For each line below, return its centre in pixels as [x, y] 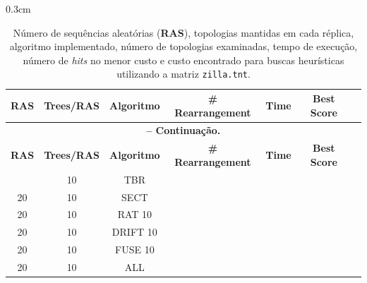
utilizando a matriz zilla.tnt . [183, 74]
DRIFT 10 [134, 232]
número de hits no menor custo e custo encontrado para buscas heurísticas [183, 60]
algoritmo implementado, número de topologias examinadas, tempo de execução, [183, 46]
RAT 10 [135, 214]
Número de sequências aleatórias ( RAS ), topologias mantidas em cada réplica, [183, 32]
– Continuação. [183, 130]
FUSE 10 [135, 249]
